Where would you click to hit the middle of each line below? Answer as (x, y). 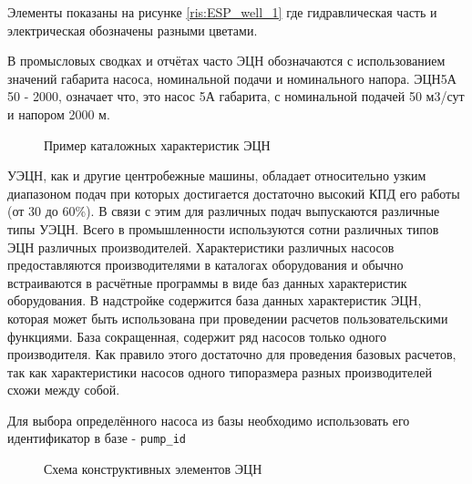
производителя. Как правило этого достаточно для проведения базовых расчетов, (232, 354)
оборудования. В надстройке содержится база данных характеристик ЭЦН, (215, 300)
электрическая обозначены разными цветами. (133, 30)
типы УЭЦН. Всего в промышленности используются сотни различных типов (223, 228)
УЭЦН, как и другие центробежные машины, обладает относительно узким (217, 175)
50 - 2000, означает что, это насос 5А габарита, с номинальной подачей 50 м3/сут (236, 96)
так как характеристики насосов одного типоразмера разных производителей (220, 371)
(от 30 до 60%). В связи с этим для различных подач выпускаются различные (224, 211)
